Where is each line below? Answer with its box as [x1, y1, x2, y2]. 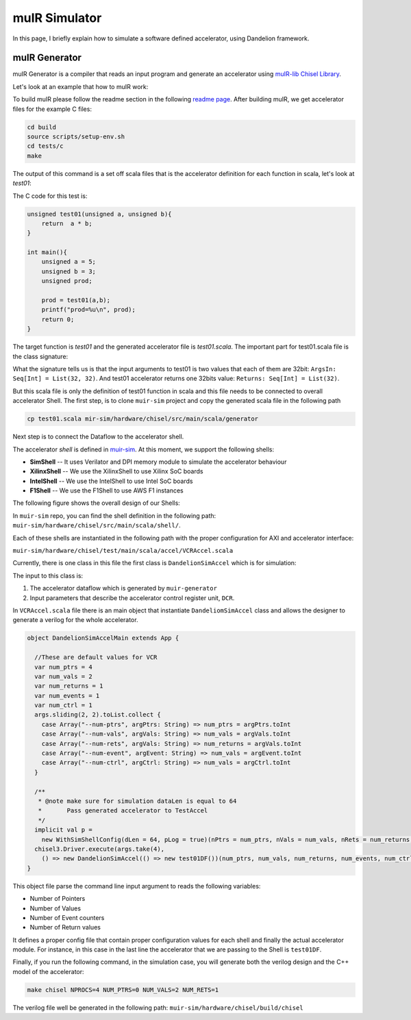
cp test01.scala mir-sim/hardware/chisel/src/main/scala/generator [27, 415, 259, 423]
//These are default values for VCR [34, 654, 158, 661]
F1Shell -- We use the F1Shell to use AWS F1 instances [29, 486, 184, 495]
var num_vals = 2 [34, 672, 92, 680]
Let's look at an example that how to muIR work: [12, 82, 149, 90]
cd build [27, 123, 57, 131]
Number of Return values [29, 923, 101, 932]
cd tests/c [27, 142, 64, 150]
